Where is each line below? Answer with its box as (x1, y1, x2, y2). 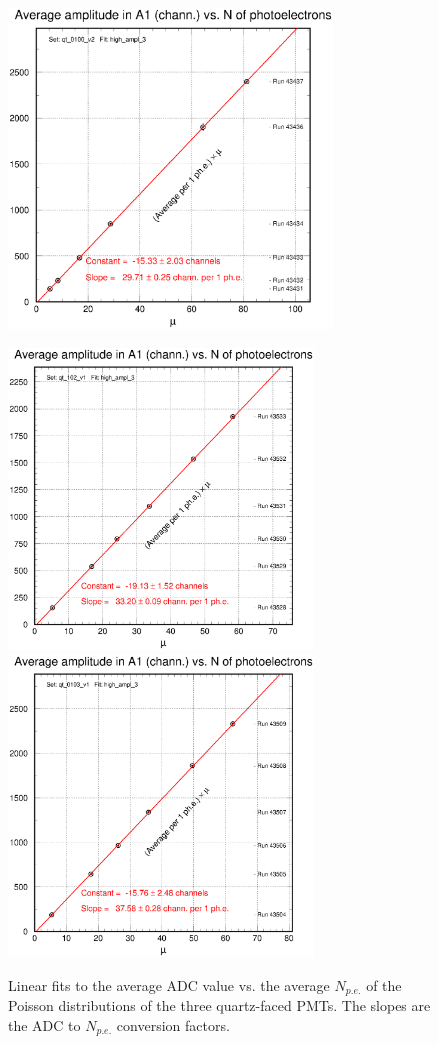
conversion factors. (116, 1014, 230, 1035)
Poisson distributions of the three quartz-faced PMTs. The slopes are (8, 995, 431, 1016)
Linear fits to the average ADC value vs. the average (8, 974, 330, 995)
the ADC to (8, 1014, 81, 1035)
